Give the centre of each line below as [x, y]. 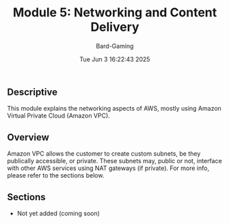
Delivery [115, 27]
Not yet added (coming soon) [58, 213]
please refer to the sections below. [56, 176]
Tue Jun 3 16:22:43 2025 [115, 59]
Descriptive [32, 92]
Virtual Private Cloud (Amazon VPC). [59, 116]
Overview [28, 137]
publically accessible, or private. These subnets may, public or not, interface [114, 161]
